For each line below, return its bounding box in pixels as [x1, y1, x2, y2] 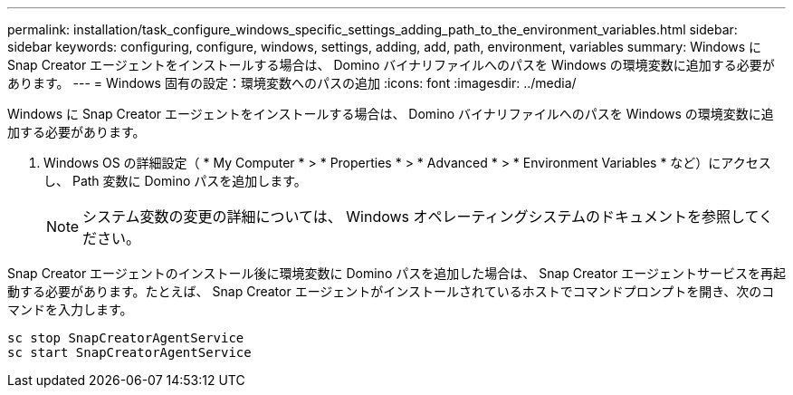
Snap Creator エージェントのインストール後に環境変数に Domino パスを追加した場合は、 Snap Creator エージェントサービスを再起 [7, 265, 786, 281]
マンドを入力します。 [7, 302, 133, 317]
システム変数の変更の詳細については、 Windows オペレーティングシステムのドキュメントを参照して [82, 207, 760, 226]
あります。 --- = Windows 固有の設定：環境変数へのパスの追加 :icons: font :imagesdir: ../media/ [7, 75, 577, 91]
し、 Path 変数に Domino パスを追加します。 [43, 173, 307, 188]
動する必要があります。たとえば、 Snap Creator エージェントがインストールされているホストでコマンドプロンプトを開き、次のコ [7, 284, 775, 299]
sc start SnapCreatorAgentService [7, 345, 252, 360]
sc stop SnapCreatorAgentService [7, 331, 244, 345]
